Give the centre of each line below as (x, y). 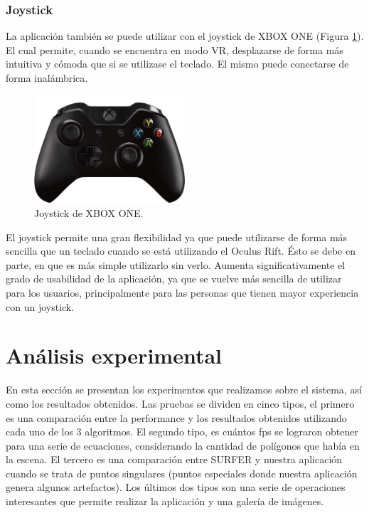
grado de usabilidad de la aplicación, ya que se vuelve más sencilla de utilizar (174, 279)
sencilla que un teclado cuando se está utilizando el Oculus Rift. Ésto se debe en (181, 251)
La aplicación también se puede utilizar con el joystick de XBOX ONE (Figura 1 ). (185, 36)
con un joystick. (40, 306)
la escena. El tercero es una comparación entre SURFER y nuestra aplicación (174, 459)
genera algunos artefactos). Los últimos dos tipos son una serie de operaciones (176, 487)
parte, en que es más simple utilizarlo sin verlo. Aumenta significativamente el (176, 264)
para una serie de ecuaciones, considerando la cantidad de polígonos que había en (183, 445)
